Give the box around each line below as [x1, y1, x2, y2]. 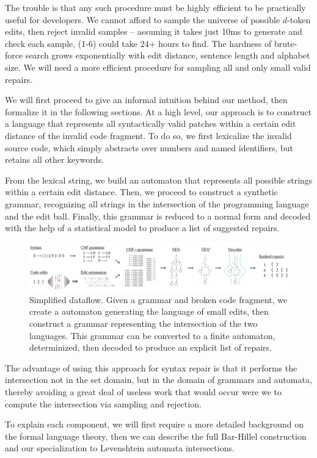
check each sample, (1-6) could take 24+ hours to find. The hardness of [5, 37, 272, 49]
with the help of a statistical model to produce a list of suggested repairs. [5, 221, 280, 234]
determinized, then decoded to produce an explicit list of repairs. [29, 341, 272, 354]
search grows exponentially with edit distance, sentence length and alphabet [25, 49, 310, 62]
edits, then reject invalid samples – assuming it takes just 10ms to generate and [5, 25, 302, 38]
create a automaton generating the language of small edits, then [29, 305, 269, 318]
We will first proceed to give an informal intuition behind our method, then [5, 93, 288, 106]
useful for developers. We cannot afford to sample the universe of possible [5, 13, 280, 26]
